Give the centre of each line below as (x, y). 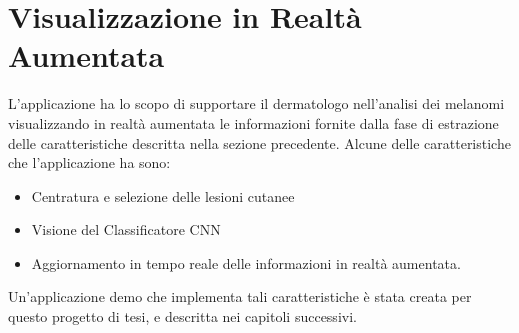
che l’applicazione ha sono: (89, 162)
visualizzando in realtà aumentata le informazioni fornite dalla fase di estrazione (253, 122)
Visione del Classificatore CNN (126, 229)
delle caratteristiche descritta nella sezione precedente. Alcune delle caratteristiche (259, 142)
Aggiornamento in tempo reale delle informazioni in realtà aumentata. (246, 262)
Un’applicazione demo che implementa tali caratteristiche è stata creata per (240, 296)
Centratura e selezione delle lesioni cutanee (163, 195)
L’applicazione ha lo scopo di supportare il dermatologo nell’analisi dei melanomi (256, 103)
